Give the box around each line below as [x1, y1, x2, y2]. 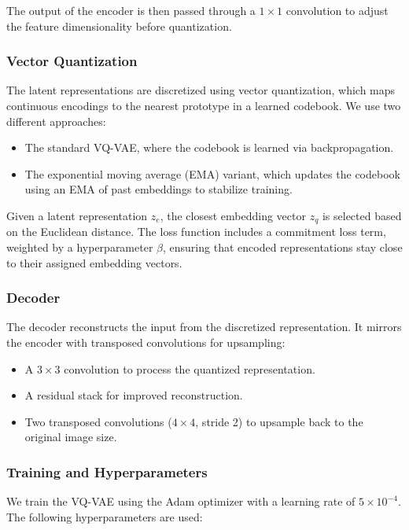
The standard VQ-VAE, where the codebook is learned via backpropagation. [24, 139, 394, 156]
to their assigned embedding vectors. [6, 254, 182, 271]
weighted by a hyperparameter [6, 239, 153, 256]
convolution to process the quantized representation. [64, 360, 315, 377]
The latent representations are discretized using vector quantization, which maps [6, 82, 396, 98]
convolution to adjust [286, 2, 389, 18]
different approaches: [6, 112, 106, 129]
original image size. [24, 429, 117, 445]
